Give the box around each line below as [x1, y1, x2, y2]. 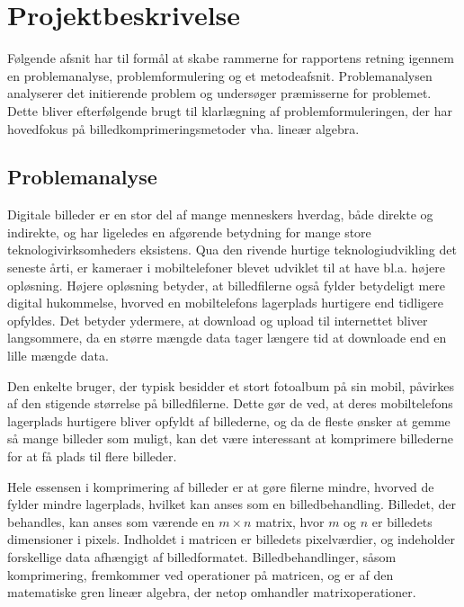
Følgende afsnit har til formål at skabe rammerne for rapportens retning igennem [7, 49, 454, 67]
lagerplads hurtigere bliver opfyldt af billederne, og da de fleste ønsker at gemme [7, 411, 451, 430]
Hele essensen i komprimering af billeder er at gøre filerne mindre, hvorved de [7, 477, 434, 495]
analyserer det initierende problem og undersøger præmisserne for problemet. [7, 84, 432, 103]
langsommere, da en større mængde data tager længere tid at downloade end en [7, 328, 447, 347]
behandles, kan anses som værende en [7, 512, 215, 531]
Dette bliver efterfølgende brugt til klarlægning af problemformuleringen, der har [7, 101, 452, 120]
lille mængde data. [7, 346, 109, 365]
